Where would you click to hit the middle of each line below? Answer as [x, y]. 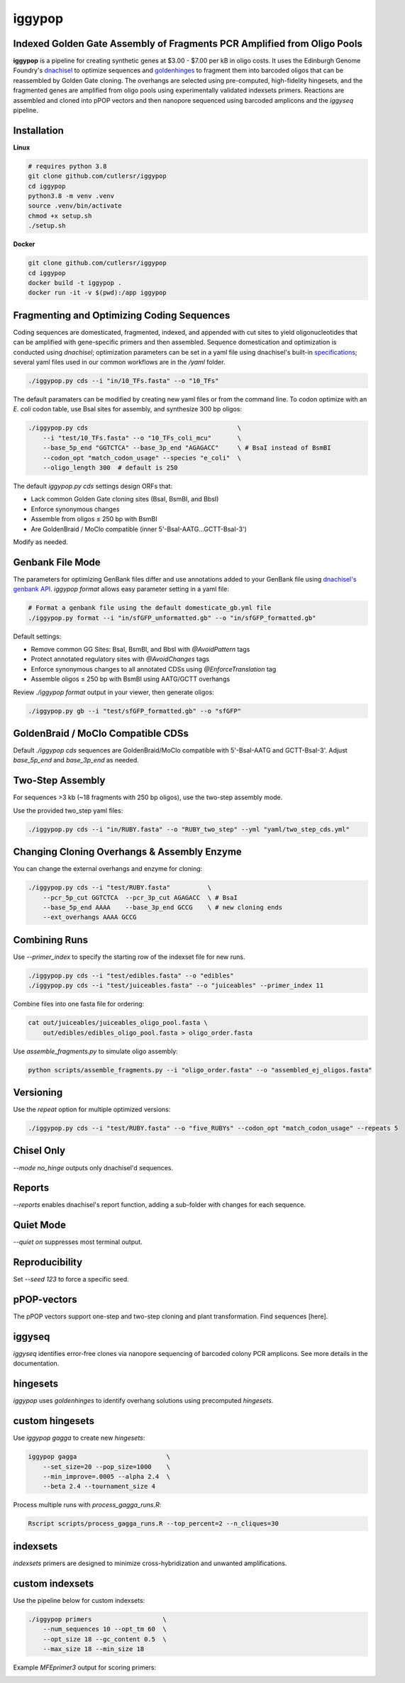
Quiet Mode [40, 1225]
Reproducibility [48, 1262]
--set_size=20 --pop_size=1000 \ [106, 1467]
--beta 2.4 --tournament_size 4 [99, 1487]
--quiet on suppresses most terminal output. [78, 1242]
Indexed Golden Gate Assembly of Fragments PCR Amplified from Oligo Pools [188, 44]
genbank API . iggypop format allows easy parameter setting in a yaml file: [121, 589]
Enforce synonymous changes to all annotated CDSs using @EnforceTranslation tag [154, 669]
